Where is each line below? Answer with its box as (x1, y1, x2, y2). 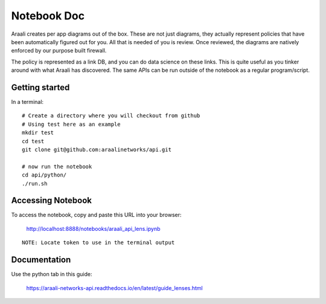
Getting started (11, 82, 70, 92)
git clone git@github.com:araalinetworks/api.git (22, 146, 172, 153)
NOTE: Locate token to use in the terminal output (22, 239, 175, 246)
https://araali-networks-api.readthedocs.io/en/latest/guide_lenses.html (26, 284, 203, 291)
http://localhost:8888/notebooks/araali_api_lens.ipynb (26, 225, 161, 232)
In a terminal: (11, 99, 44, 106)
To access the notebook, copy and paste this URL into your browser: (11, 212, 182, 219)
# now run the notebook (22, 163, 92, 170)
